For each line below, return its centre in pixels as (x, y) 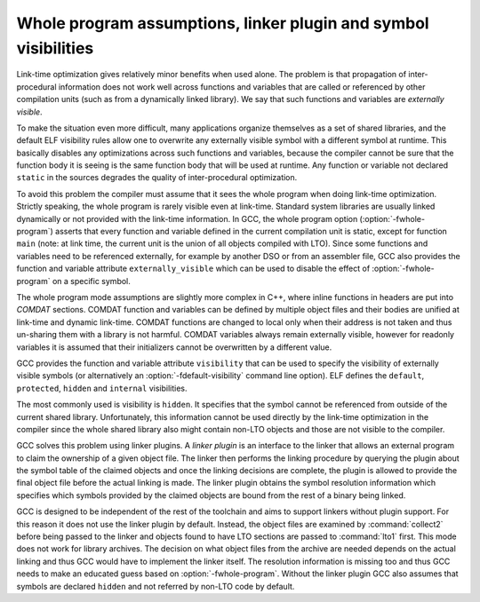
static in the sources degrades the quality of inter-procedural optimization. (157, 178)
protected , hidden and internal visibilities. (102, 388)
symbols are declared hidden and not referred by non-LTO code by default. (156, 586)
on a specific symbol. (91, 281)
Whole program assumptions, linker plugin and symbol (223, 23)
